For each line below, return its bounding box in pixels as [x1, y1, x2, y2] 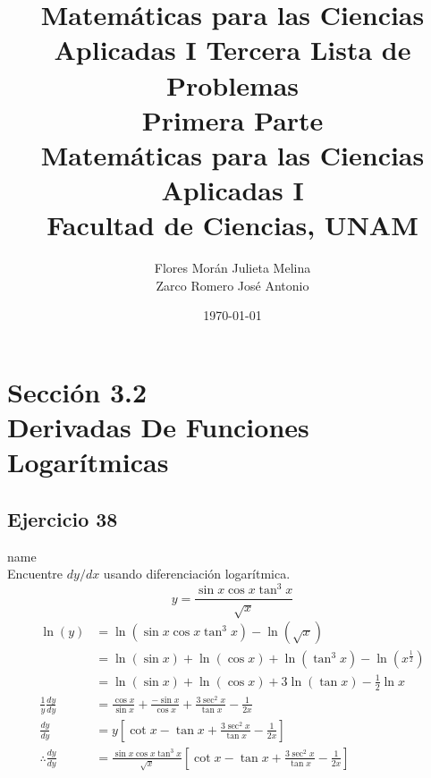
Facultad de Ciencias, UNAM [46, 207, 418, 243]
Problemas [165, 66, 300, 103]
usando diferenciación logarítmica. [103, 564, 291, 583]
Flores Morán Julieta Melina [154, 258, 311, 277]
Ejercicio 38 [7, 504, 118, 532]
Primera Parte [141, 101, 324, 138]
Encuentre [7, 564, 63, 583]
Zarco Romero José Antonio [156, 275, 309, 294]
